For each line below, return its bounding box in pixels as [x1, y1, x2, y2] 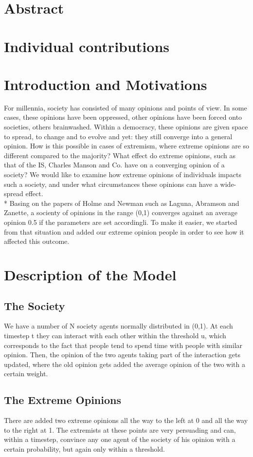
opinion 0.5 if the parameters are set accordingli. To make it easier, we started [4, 217, 237, 227]
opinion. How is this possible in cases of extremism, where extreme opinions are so [4, 141, 250, 151]
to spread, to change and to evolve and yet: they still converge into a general [4, 131, 233, 141]
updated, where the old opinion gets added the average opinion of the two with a [4, 359, 246, 369]
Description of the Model [4, 264, 177, 284]
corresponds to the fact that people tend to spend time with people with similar [4, 340, 243, 350]
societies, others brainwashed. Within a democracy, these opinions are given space [4, 122, 248, 132]
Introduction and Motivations [4, 74, 207, 94]
